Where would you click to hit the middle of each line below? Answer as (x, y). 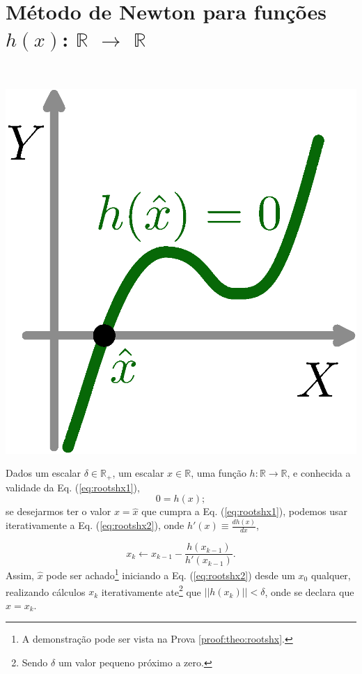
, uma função (219, 473)
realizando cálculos (46, 591)
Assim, (20, 575)
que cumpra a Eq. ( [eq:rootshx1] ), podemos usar (244, 511)
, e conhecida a (319, 473)
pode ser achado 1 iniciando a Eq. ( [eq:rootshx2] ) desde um (171, 574)
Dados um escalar (44, 473)
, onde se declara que (309, 591)
